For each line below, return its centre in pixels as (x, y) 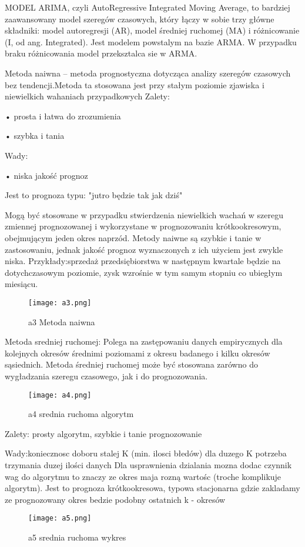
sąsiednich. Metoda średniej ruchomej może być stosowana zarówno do (131, 364)
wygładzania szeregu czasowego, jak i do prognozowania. (106, 376)
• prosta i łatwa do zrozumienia (63, 116)
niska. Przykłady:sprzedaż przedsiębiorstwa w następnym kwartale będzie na (143, 261)
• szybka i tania (35, 136)
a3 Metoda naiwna (62, 321)
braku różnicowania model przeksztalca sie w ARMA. (101, 53)
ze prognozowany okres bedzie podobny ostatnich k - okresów (115, 499)
